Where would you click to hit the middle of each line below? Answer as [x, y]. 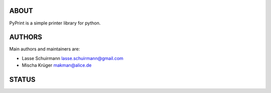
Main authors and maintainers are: [45, 49]
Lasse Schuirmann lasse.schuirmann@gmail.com [73, 58]
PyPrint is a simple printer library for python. [55, 23]
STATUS [22, 80]
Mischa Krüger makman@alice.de [57, 65]
